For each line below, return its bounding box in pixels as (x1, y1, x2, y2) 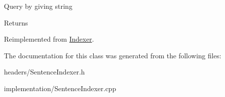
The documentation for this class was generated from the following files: (4, 50, 222, 60)
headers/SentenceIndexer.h (4, 67, 85, 77)
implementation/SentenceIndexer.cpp (4, 83, 116, 93)
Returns (4, 17, 28, 27)
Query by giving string (4, 1, 73, 11)
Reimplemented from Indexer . (4, 34, 94, 44)
